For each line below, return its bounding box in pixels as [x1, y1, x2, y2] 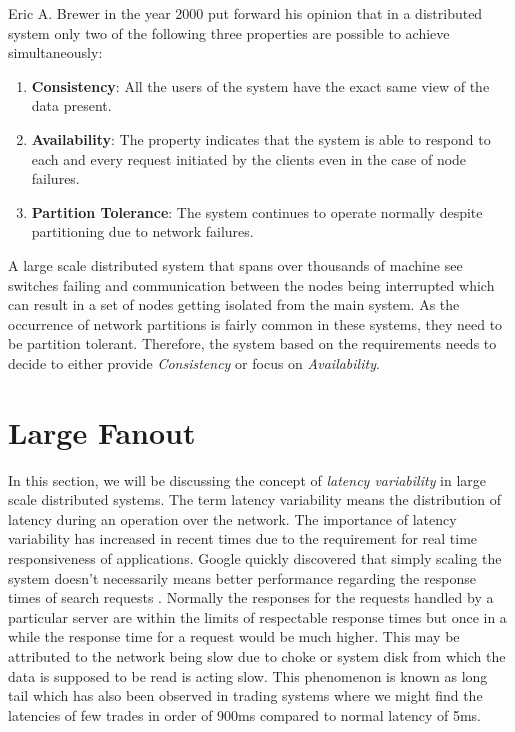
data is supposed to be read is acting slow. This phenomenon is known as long [8, 665, 488, 686]
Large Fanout [8, 411, 196, 452]
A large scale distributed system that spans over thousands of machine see [8, 254, 463, 275]
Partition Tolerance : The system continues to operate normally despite [31, 201, 483, 222]
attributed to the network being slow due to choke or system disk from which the [8, 645, 506, 666]
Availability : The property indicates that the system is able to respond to [31, 128, 491, 149]
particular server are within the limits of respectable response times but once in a [8, 606, 507, 627]
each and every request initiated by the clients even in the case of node [31, 148, 467, 169]
